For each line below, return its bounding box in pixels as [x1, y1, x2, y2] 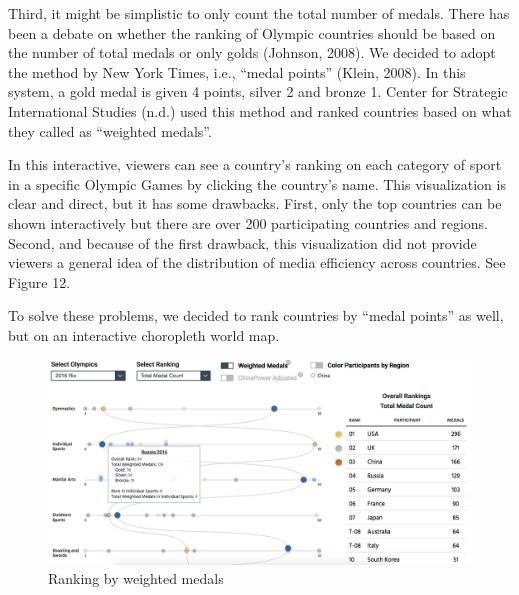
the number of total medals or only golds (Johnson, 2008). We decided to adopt [8, 42, 496, 63]
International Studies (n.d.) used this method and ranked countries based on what [8, 100, 512, 121]
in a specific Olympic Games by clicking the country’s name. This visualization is [8, 173, 506, 194]
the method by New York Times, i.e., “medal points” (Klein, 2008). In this [8, 61, 466, 82]
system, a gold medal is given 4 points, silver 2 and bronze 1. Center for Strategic [8, 81, 508, 102]
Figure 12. [8, 271, 71, 292]
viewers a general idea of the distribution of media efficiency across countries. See [8, 252, 506, 273]
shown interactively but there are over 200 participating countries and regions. [8, 212, 489, 233]
